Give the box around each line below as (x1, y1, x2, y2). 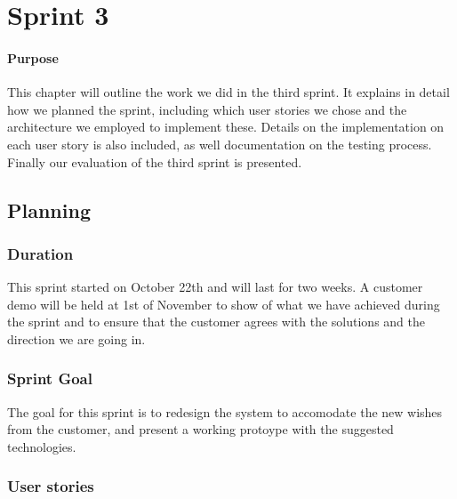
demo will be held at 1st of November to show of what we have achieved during (7, 294, 440, 313)
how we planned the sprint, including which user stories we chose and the (7, 100, 407, 118)
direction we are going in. (7, 329, 146, 348)
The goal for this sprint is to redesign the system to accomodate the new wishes (7, 402, 443, 421)
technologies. (7, 437, 76, 455)
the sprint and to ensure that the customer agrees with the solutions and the (7, 312, 425, 331)
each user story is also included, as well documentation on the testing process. (7, 134, 432, 153)
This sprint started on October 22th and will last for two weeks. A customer (7, 278, 423, 296)
